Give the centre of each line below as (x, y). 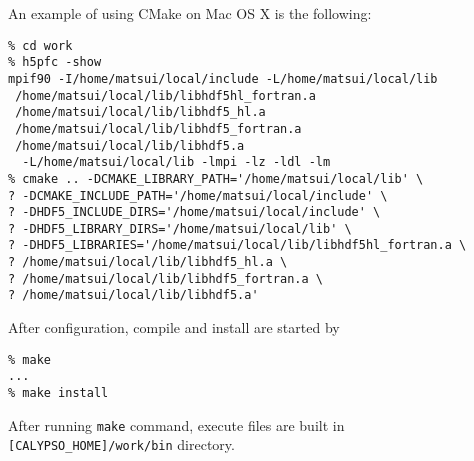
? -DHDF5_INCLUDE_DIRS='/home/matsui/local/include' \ (194, 212)
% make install (58, 393)
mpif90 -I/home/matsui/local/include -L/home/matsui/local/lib (223, 78)
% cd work (40, 45)
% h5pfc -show (55, 62)
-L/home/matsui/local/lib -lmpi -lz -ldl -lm (176, 162)
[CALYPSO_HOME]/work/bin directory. (121, 444)
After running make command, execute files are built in (176, 424)
